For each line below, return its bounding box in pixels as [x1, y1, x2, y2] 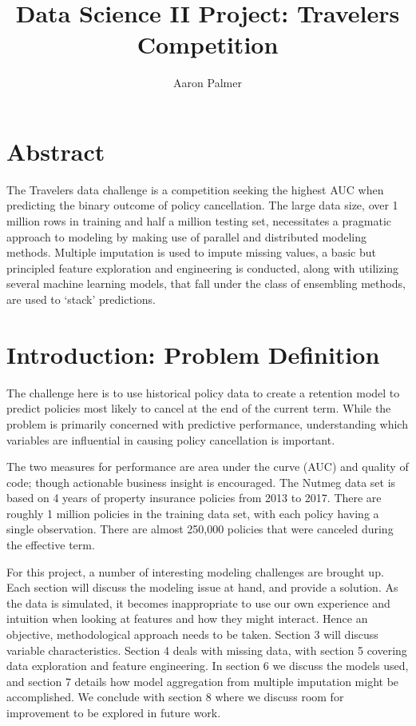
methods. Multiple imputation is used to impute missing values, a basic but [6, 244, 376, 261]
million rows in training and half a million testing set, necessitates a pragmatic [6, 213, 392, 229]
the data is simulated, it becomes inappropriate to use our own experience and [6, 594, 390, 611]
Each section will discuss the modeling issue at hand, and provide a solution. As [6, 579, 398, 596]
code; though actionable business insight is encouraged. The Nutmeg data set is [6, 473, 396, 490]
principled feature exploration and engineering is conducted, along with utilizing [6, 259, 399, 276]
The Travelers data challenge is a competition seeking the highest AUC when [6, 181, 384, 197]
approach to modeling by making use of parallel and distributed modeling [6, 228, 367, 245]
